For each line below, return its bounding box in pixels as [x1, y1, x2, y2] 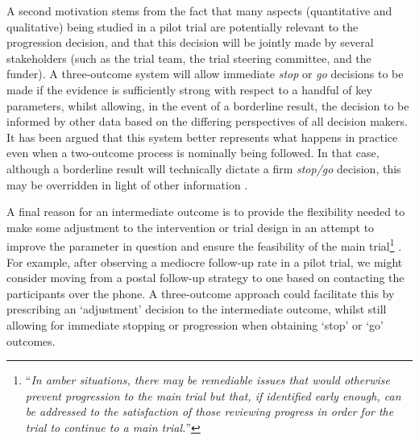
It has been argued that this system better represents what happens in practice [6, 128, 398, 145]
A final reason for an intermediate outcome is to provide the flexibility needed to [6, 203, 405, 220]
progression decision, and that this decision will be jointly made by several [6, 34, 374, 51]
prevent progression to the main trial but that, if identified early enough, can [25, 387, 401, 404]
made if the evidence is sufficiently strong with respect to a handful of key [6, 81, 372, 98]
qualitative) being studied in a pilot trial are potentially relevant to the [6, 18, 359, 35]
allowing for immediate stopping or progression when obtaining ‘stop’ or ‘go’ [6, 316, 384, 333]
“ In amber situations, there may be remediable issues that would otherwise [25, 372, 390, 388]
